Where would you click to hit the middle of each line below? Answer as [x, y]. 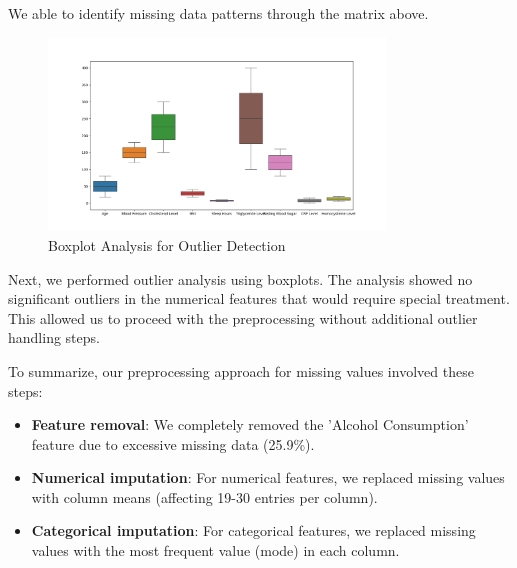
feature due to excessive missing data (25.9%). [173, 443]
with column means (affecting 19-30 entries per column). [204, 496]
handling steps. [54, 337]
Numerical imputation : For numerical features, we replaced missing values [268, 477]
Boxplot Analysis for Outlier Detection [167, 244]
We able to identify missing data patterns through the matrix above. [218, 13]
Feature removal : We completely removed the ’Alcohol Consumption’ [250, 424]
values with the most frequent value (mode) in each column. [215, 550]
